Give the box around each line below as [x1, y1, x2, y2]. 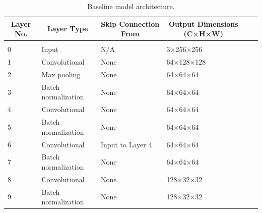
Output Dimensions [168, 18, 238, 29]
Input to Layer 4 [101, 139, 152, 149]
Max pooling [41, 69, 81, 79]
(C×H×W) [183, 28, 223, 39]
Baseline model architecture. [87, 1, 175, 11]
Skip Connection [101, 18, 160, 29]
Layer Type [47, 23, 88, 34]
